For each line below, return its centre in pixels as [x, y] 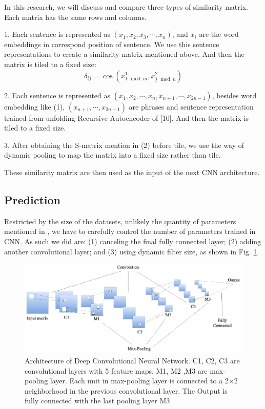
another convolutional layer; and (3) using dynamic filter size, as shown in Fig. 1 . [132, 251]
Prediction [32, 199]
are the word [219, 34]
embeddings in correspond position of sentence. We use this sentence [112, 44]
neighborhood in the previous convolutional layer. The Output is [126, 390]
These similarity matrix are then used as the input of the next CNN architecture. [132, 172]
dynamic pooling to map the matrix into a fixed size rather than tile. [113, 155]
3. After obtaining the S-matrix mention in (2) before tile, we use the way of [124, 145]
